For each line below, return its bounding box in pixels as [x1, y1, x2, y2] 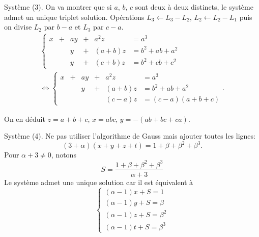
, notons [51, 149, 76, 160]
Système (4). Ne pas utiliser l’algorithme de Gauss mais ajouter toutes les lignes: [4, 130, 255, 141]
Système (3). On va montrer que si [4, 2, 112, 12]
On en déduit [4, 113, 45, 124]
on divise [4, 21, 32, 32]
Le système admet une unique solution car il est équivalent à [4, 176, 193, 187]
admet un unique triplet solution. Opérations [4, 11, 145, 22]
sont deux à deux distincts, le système [135, 2, 253, 12]
